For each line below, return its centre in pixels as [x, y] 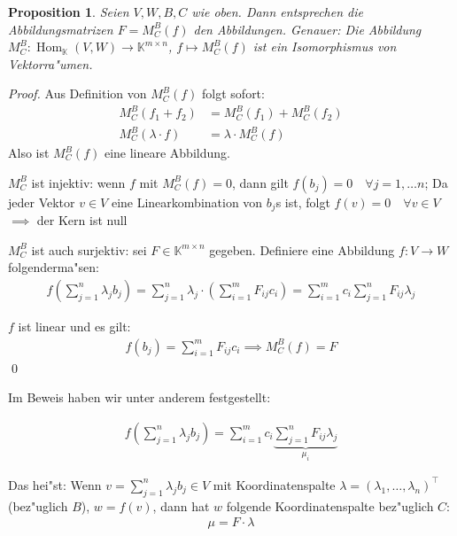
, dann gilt [260, 182]
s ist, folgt [303, 202]
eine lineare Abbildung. [167, 153]
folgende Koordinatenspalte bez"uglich [330, 505]
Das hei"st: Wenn [55, 484]
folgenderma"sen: [54, 267]
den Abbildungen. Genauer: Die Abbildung [307, 29]
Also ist [29, 153]
